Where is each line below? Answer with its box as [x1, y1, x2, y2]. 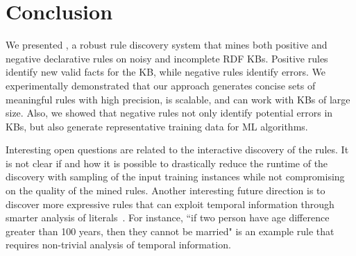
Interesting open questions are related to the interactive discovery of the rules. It [6, 142, 349, 157]
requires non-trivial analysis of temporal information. [6, 237, 231, 252]
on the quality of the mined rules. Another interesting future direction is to [6, 183, 325, 198]
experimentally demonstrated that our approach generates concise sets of [6, 78, 316, 92]
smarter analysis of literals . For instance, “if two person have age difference [6, 210, 330, 225]
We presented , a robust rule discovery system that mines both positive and [6, 37, 328, 52]
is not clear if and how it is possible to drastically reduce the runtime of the [6, 155, 328, 170]
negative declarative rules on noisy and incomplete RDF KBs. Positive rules [6, 51, 328, 65]
